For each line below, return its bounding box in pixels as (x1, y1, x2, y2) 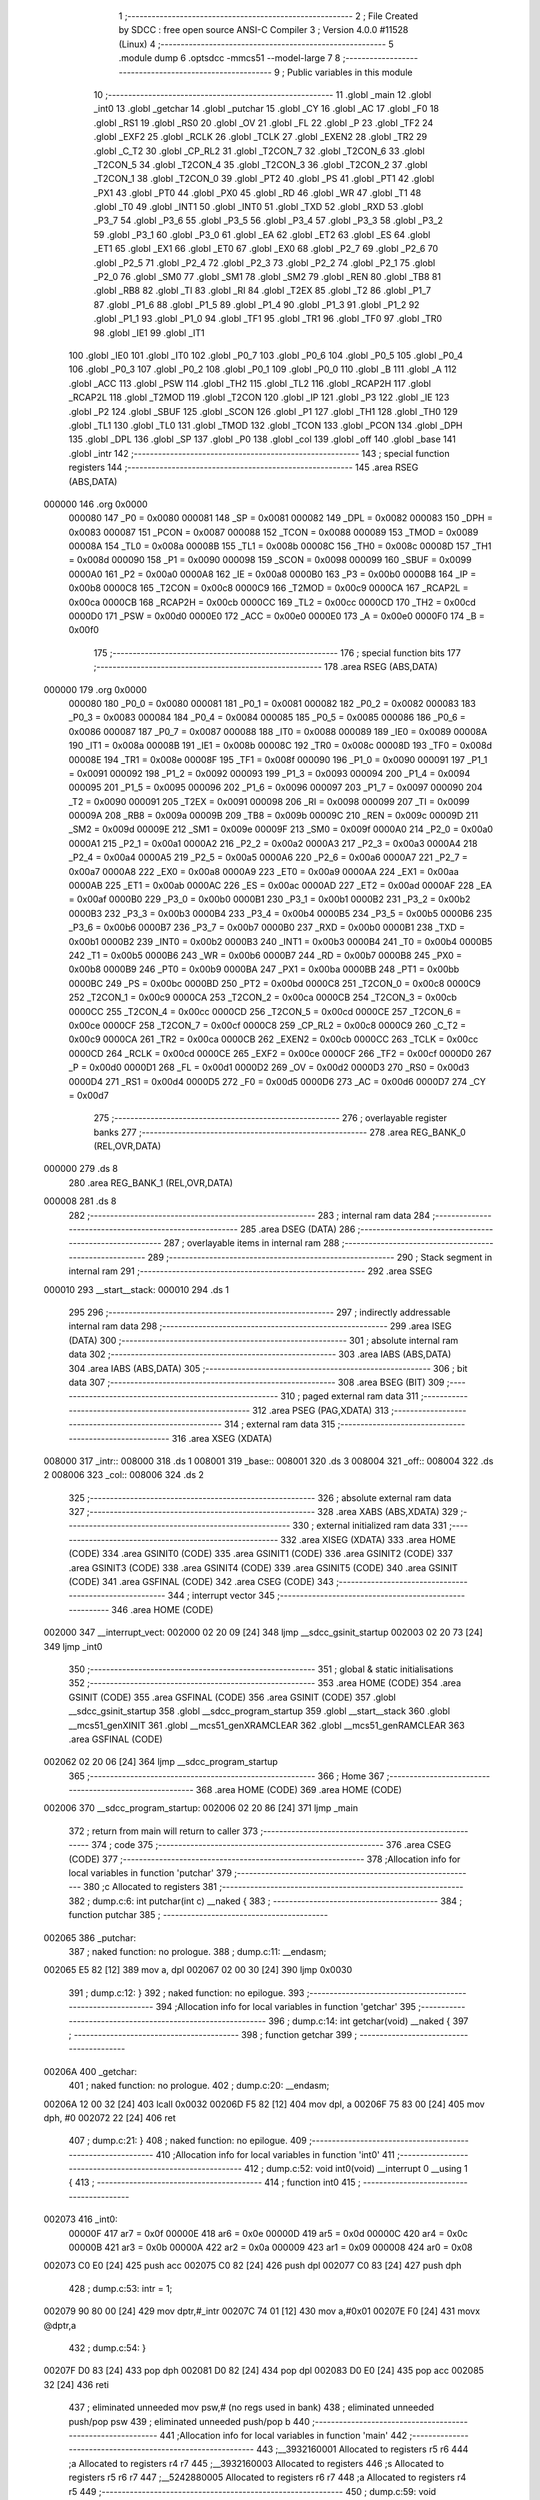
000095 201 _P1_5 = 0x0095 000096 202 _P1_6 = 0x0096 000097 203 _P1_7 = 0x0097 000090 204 (68, 781, 484, 794)
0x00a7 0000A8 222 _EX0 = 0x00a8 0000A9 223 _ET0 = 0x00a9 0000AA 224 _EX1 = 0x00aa (68, 865, 459, 877)
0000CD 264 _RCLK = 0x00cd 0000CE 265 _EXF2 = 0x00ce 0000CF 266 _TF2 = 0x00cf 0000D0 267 (68, 1047, 492, 1059)
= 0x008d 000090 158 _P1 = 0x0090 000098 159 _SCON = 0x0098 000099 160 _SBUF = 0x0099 (68, 554, 472, 566)
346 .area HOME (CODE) (111, 1603, 214, 1615)
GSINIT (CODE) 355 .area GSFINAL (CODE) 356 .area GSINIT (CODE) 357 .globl (68, 1691, 397, 1703)
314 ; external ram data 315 (223, 1418, 336, 1430)
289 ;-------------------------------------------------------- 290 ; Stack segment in (147, 1251, 493, 1263)
